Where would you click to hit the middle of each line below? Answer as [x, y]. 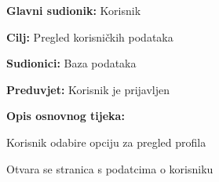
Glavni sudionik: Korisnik [74, 10]
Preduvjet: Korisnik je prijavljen [88, 89]
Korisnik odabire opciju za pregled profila [106, 142]
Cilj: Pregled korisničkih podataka [90, 36]
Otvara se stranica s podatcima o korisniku [110, 168]
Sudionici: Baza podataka [71, 63]
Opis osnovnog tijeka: [66, 116]
